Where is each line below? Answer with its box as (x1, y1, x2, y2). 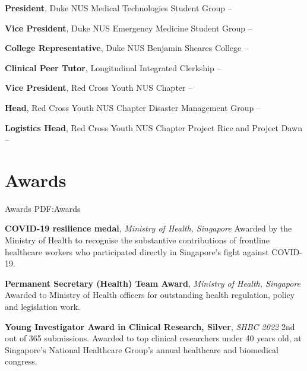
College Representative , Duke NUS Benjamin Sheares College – (5, 42, 248, 54)
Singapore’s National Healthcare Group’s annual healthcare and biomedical (5, 343, 278, 356)
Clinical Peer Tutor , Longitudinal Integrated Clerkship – (5, 61, 221, 74)
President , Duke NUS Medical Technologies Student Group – (5, 2, 232, 14)
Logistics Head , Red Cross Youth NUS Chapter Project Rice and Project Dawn (5, 121, 302, 134)
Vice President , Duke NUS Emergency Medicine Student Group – (5, 21, 252, 34)
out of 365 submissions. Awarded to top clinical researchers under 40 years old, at (5, 332, 302, 344)
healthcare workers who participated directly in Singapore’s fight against (5, 245, 269, 258)
